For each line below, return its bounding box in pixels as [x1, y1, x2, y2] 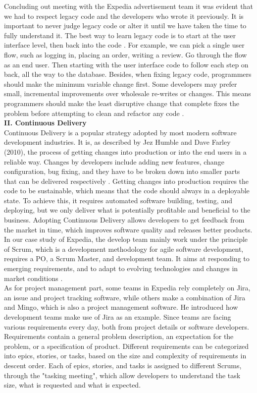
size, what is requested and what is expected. [4, 380, 141, 390]
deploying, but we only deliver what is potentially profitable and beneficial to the [4, 205, 251, 215]
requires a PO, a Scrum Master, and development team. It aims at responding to [4, 253, 250, 264]
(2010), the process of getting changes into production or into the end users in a [4, 146, 247, 157]
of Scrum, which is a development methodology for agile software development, [4, 243, 244, 254]
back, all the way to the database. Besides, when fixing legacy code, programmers [4, 69, 252, 79]
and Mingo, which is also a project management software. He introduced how [4, 302, 238, 312]
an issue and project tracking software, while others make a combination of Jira [4, 292, 246, 302]
